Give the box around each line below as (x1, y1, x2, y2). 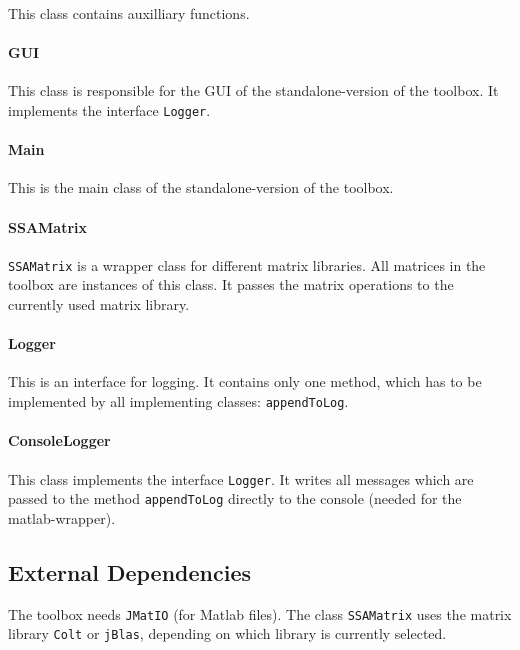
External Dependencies (8, 556, 252, 587)
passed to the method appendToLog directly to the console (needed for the (8, 488, 462, 509)
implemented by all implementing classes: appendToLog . (8, 391, 349, 412)
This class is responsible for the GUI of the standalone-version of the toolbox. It (8, 80, 499, 101)
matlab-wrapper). (8, 507, 116, 528)
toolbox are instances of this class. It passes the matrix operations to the (8, 274, 454, 295)
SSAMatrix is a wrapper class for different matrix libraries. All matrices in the (8, 254, 486, 275)
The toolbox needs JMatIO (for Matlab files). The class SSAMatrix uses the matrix (8, 603, 512, 624)
